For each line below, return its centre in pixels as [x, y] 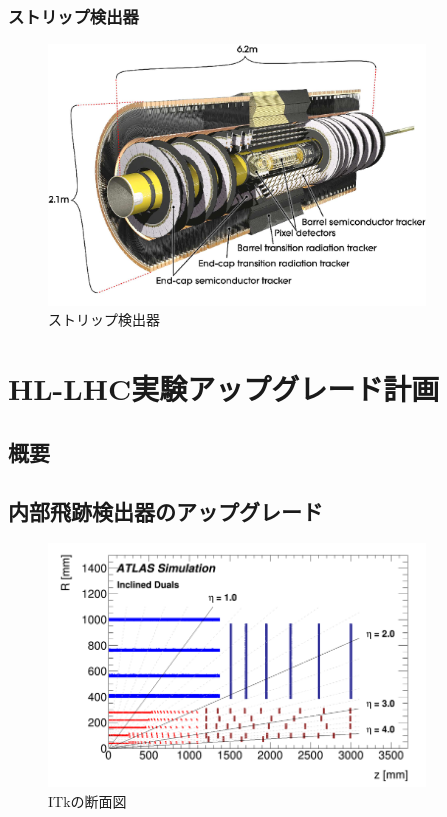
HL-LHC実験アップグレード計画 [224, 388]
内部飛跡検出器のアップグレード [165, 510]
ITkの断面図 [87, 800]
